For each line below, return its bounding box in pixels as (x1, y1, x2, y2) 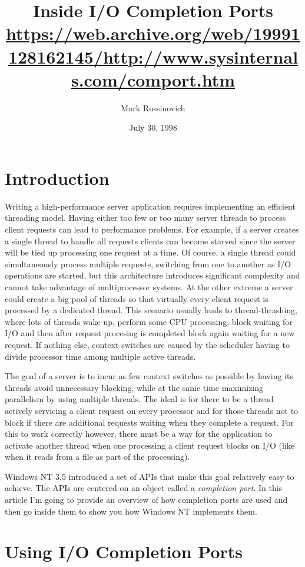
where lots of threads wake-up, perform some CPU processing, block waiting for (5, 315, 293, 327)
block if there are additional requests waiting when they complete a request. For (5, 416, 294, 428)
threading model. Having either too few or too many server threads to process (5, 211, 286, 224)
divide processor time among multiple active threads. (5, 350, 196, 362)
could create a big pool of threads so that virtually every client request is (5, 292, 268, 304)
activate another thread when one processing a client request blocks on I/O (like (5, 439, 294, 451)
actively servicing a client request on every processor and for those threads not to (5, 404, 299, 416)
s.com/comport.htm (71, 67, 236, 91)
